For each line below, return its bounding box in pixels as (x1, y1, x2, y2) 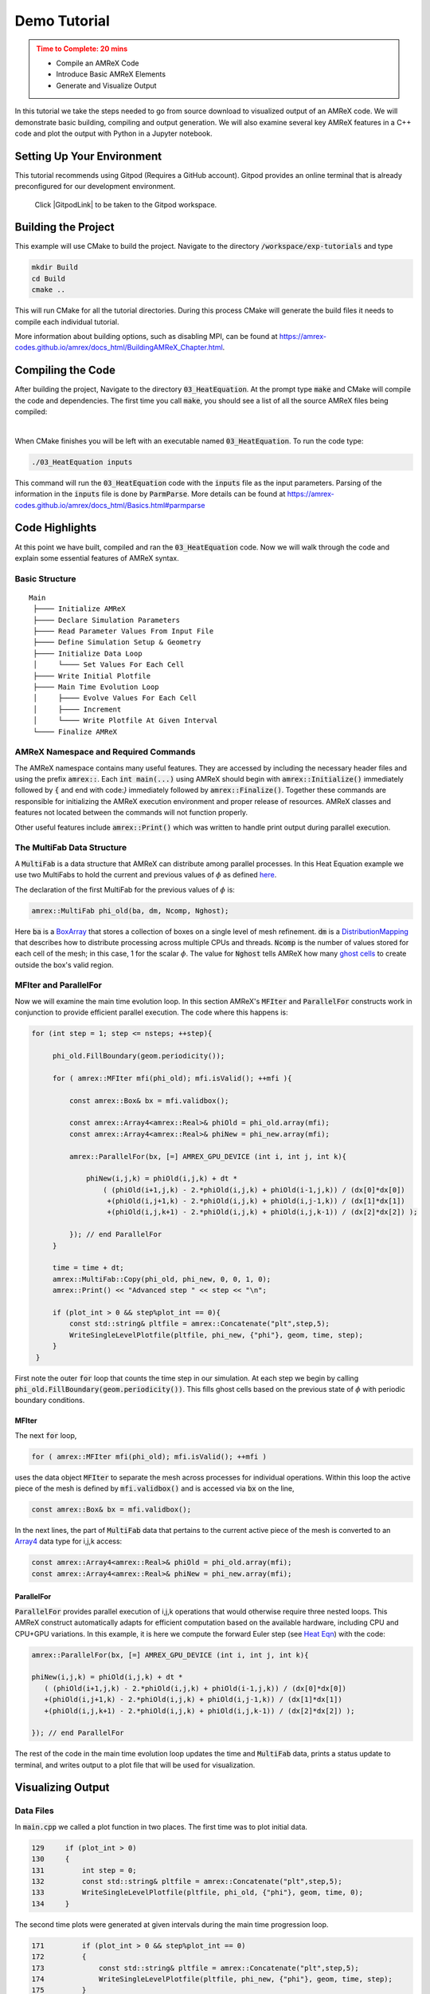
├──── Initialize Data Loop (33, 648, 143, 658)
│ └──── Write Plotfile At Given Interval (33, 716, 218, 725)
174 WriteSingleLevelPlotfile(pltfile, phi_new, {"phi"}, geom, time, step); (31, 1974, 393, 1984)
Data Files (14, 1805, 55, 1816)
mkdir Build (31, 263, 79, 272)
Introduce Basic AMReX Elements (56, 69, 166, 79)
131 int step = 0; (31, 1866, 137, 1874)
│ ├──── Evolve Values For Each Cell (33, 694, 197, 703)
